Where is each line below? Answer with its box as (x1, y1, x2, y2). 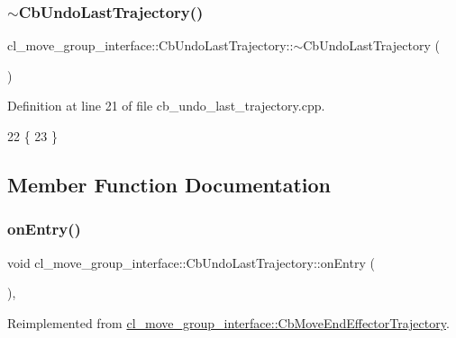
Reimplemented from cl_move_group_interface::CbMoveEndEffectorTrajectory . (7, 313, 450, 332)
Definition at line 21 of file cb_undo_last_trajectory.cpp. (7, 96, 325, 115)
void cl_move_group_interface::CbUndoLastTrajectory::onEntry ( (7, 253, 375, 271)
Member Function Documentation (7, 170, 332, 198)
